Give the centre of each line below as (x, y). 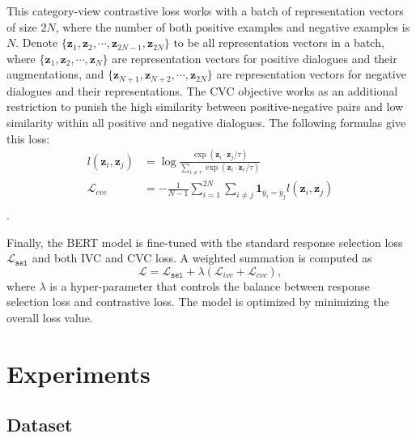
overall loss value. (50, 318)
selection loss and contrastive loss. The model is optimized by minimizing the (198, 302)
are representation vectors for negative (311, 74)
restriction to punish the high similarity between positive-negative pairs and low (205, 106)
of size (22, 26)
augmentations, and (55, 74)
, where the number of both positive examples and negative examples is (233, 26)
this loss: (28, 138)
